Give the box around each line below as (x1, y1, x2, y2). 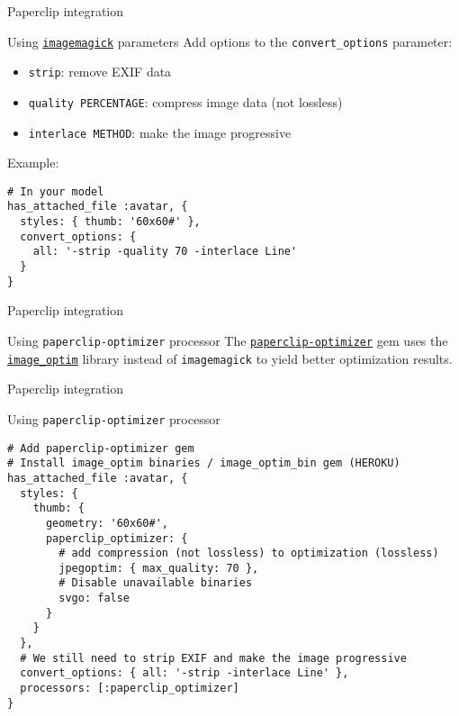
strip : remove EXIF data (28, 62, 172, 81)
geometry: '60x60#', (45, 516, 168, 530)
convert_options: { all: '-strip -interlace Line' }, (20, 666, 349, 680)
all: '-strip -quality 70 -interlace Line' (32, 245, 298, 258)
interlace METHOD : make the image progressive (28, 122, 292, 141)
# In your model (7, 185, 104, 198)
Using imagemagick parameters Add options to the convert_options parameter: (7, 32, 453, 50)
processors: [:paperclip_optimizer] (20, 682, 239, 695)
